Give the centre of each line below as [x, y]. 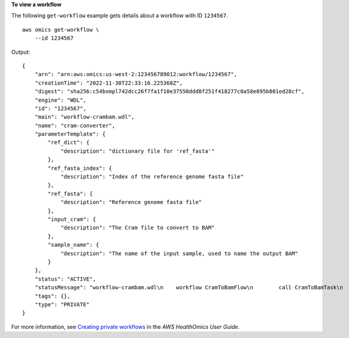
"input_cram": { [72, 219]
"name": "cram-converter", [75, 125]
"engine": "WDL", [60, 100]
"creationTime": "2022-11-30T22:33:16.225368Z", [108, 83]
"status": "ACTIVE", [65, 279]
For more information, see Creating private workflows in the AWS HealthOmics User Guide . [125, 326]
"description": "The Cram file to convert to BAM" [138, 228]
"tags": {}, [52, 296]
